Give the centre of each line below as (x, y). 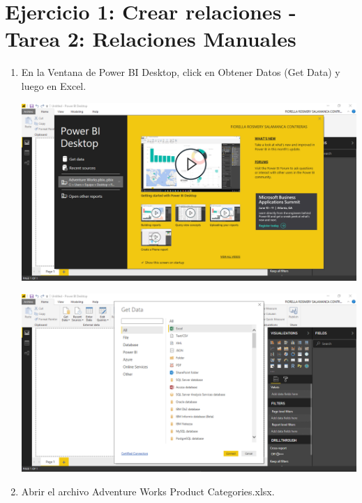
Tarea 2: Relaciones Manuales (151, 39)
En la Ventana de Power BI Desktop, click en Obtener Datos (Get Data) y (181, 72)
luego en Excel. (54, 85)
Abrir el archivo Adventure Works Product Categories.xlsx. (148, 491)
